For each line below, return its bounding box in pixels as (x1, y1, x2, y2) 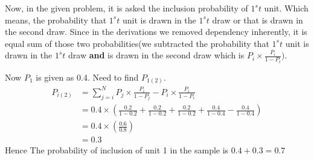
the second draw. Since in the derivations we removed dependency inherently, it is (5, 25, 307, 38)
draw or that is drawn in (212, 13, 303, 26)
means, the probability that (5, 13, 107, 26)
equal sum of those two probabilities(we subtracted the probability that (5, 37, 269, 49)
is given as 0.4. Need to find (36, 70, 139, 83)
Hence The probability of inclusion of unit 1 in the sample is (5, 144, 229, 156)
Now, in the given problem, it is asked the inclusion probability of (5, 2, 248, 14)
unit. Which (264, 2, 309, 14)
